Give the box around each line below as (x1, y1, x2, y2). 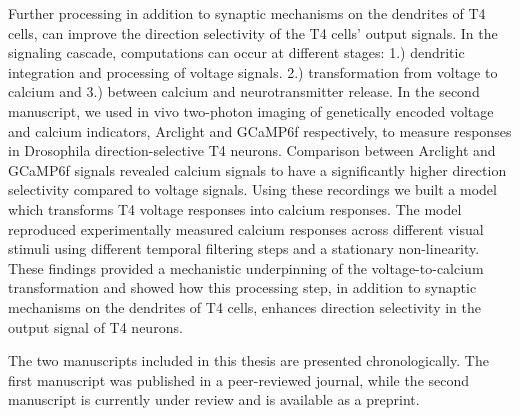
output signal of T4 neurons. (8, 316, 183, 337)
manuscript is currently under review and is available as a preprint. (8, 389, 420, 410)
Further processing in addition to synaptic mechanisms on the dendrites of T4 (8, 3, 486, 23)
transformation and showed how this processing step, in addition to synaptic (8, 277, 477, 298)
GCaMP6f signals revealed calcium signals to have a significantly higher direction (8, 159, 507, 180)
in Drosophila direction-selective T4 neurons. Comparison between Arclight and (8, 140, 496, 161)
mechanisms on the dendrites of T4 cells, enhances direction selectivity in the (8, 296, 481, 317)
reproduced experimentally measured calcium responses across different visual (8, 218, 484, 239)
